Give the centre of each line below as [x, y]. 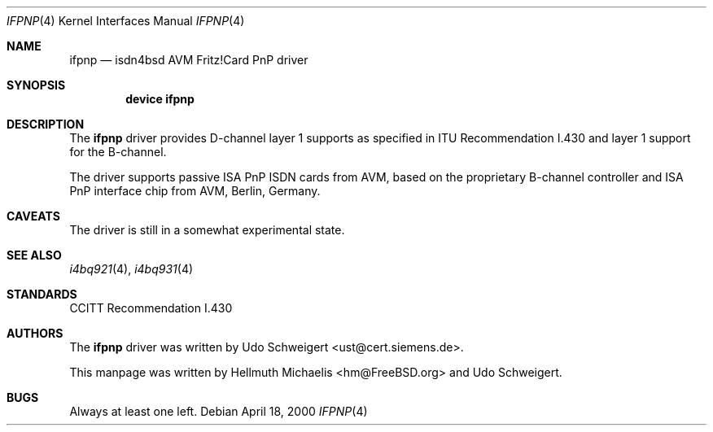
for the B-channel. [118, 152]
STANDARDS [42, 294]
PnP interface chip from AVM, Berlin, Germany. [195, 191]
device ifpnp [160, 99]
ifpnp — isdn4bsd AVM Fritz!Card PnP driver [189, 60]
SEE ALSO [34, 255]
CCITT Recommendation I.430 [151, 308]
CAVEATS [33, 216]
